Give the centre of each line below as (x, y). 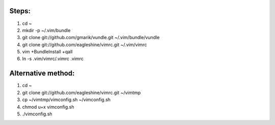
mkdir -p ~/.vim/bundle (46, 30)
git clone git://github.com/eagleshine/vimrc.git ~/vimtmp (81, 92)
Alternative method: (42, 73)
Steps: (20, 11)
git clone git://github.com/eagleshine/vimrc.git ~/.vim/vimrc (85, 44)
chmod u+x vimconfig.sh (48, 107)
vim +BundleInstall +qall (47, 52)
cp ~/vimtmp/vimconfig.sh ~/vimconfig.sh (66, 100)
